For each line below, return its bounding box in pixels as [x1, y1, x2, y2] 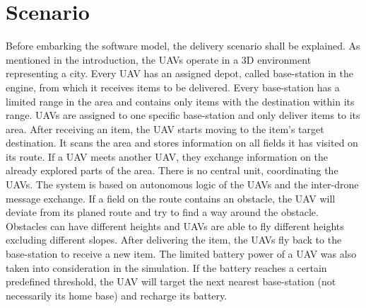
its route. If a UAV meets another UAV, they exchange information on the [6, 149, 329, 164]
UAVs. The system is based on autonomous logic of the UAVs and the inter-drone [6, 177, 359, 192]
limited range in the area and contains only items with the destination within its [6, 93, 355, 108]
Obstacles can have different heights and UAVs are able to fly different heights [6, 218, 344, 233]
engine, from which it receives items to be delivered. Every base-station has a [6, 79, 340, 94]
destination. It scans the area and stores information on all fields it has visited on [6, 135, 358, 150]
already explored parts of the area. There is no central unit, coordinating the [6, 163, 338, 178]
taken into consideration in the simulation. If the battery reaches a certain [6, 260, 327, 275]
